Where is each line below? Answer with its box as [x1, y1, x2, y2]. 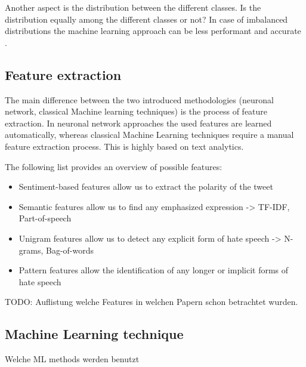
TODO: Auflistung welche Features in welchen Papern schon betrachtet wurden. [5, 295, 298, 308]
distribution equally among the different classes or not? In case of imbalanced [5, 13, 288, 25]
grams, [18, 243, 44, 256]
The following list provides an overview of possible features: [5, 160, 222, 172]
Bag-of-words [46, 243, 94, 256]
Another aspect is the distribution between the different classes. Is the [5, 1, 261, 13]
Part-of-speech [18, 212, 72, 224]
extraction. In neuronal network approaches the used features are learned [5, 116, 272, 129]
